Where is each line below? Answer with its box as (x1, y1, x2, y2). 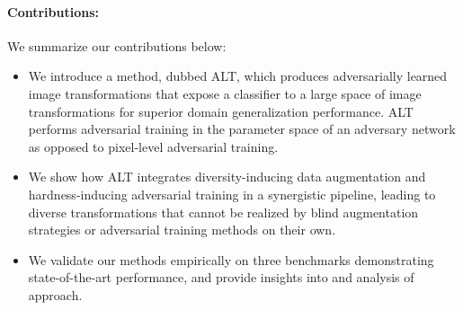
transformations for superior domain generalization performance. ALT (28, 102, 414, 120)
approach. (28, 285, 83, 304)
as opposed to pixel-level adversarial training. (28, 137, 279, 155)
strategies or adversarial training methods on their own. (28, 220, 336, 239)
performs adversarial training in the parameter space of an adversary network (28, 120, 456, 138)
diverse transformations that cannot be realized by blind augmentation (28, 202, 419, 221)
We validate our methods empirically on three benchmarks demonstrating (28, 250, 434, 269)
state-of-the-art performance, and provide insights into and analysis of (28, 268, 414, 287)
